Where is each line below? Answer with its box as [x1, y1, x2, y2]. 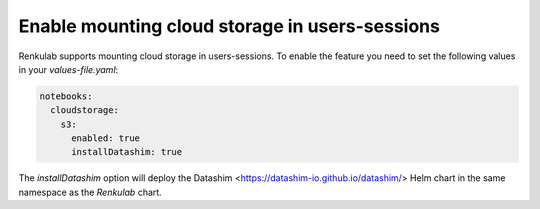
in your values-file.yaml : [18, 63, 119, 75]
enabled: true [71, 133, 140, 144]
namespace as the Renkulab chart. [18, 186, 162, 198]
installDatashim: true [71, 146, 183, 158]
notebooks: [39, 90, 93, 102]
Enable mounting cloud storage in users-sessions [18, 15, 440, 37]
